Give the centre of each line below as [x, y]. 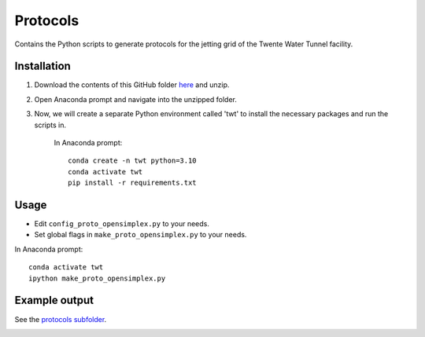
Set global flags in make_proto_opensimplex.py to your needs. [140, 235]
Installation [42, 66]
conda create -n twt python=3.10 [132, 161]
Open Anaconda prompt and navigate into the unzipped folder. [136, 99]
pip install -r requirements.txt [132, 183]
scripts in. [50, 125]
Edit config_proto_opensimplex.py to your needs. [122, 224]
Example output [54, 300]
